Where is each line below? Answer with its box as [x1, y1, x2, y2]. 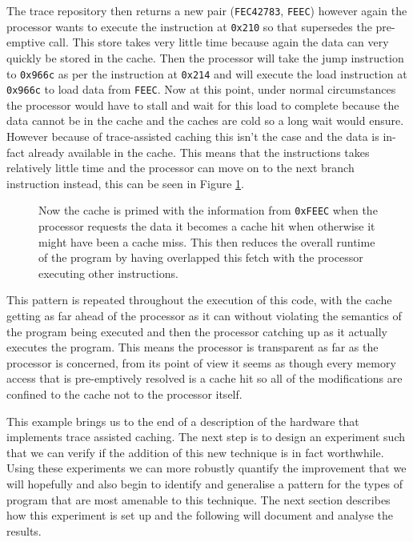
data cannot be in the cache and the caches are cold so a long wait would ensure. [6, 112, 404, 129]
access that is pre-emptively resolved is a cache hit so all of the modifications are [6, 370, 403, 387]
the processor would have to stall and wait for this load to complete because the [6, 96, 399, 113]
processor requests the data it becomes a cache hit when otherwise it [38, 218, 375, 235]
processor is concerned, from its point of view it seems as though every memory [6, 354, 396, 371]
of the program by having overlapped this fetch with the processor [38, 249, 363, 266]
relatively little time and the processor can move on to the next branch [6, 159, 355, 176]
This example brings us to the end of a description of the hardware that [6, 412, 359, 429]
